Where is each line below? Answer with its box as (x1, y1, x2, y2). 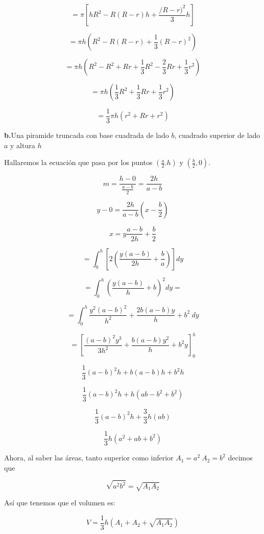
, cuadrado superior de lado (174, 130, 260, 141)
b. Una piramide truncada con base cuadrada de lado (4, 130, 169, 141)
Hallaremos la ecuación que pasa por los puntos (4, 157, 153, 168)
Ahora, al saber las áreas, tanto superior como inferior (4, 452, 174, 463)
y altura (10, 140, 35, 150)
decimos (228, 452, 253, 463)
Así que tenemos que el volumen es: (4, 497, 115, 508)
